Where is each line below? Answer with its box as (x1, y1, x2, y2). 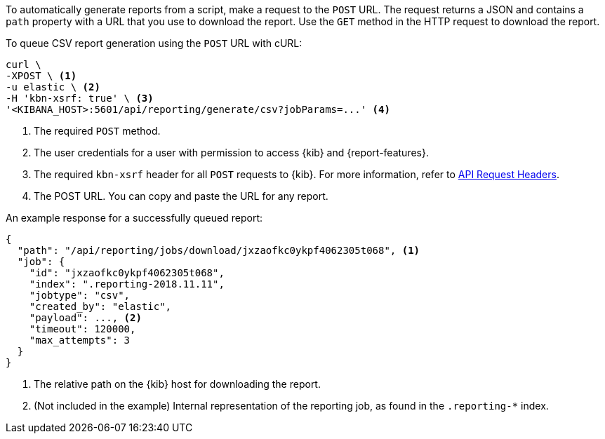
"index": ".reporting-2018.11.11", (29, 278, 225, 290)
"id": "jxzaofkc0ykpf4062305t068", (29, 267, 225, 278)
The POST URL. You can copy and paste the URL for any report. (34, 190, 328, 202)
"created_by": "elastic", (29, 301, 172, 312)
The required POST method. (34, 125, 161, 137)
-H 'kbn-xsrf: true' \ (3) (6, 93, 154, 104)
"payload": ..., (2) (29, 312, 142, 323)
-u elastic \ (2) (6, 81, 100, 93)
